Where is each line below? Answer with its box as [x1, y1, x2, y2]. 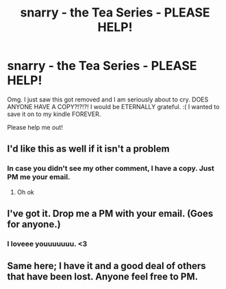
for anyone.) [7, 218, 61, 231]
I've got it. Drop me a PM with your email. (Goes [7, 208, 214, 220]
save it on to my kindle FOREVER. [7, 110, 101, 118]
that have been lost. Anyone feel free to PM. [7, 271, 199, 283]
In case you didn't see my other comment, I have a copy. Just [7, 163, 214, 173]
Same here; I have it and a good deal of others [7, 260, 207, 272]
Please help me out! [7, 123, 63, 131]
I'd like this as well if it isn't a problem [7, 143, 170, 155]
